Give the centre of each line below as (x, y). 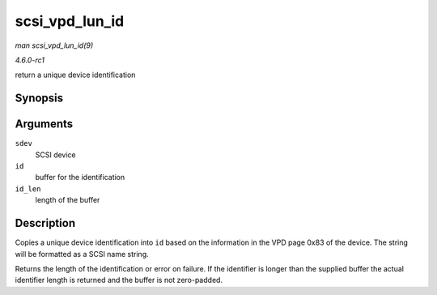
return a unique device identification (75, 75)
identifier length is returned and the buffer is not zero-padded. (119, 280)
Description (45, 223)
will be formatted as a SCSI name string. (82, 254)
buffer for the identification (80, 177)
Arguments (44, 124)
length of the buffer (68, 200)
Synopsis (39, 98)
